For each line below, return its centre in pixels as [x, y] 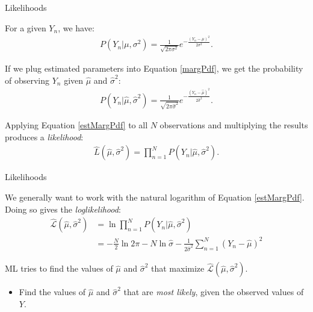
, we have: [76, 27]
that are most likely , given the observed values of [214, 292]
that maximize [178, 268]
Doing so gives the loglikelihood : [63, 209]
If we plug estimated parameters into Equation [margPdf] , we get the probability [154, 68]
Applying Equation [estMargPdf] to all [76, 125]
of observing [27, 80]
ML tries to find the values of [59, 268]
